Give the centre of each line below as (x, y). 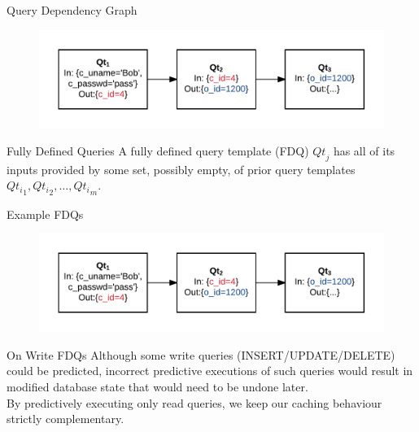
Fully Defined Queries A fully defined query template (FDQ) (158, 151)
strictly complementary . (65, 419)
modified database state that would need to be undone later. (157, 387)
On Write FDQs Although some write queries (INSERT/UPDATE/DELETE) (201, 354)
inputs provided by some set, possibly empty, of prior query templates (181, 169)
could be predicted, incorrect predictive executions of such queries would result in (210, 371)
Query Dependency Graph (72, 10)
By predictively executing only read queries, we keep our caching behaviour (194, 402)
